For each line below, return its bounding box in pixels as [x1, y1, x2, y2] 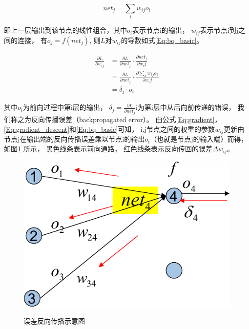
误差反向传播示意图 [23, 316, 85, 326]
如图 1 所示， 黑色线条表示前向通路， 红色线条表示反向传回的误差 [4, 144, 212, 154]
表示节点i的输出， [132, 25, 189, 35]
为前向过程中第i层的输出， [22, 102, 107, 112]
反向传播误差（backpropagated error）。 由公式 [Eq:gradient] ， [31, 114, 222, 124]
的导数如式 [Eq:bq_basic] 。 [121, 35, 204, 45]
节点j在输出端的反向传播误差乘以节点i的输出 [4, 134, 145, 144]
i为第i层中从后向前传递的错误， [135, 102, 235, 112]
